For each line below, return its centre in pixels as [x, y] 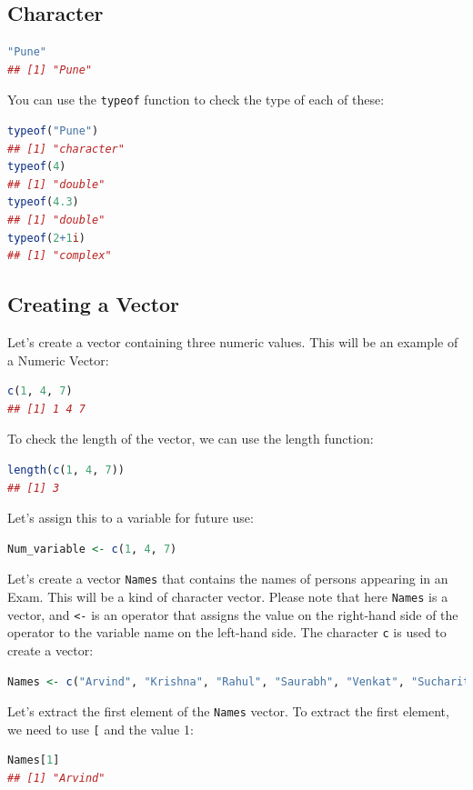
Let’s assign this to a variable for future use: [131, 518]
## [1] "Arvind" [56, 779]
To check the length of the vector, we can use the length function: [191, 439]
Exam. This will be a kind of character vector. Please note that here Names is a [228, 596]
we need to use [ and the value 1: [101, 729]
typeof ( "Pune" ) [53, 131]
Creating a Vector [94, 304]
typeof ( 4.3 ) [43, 202]
